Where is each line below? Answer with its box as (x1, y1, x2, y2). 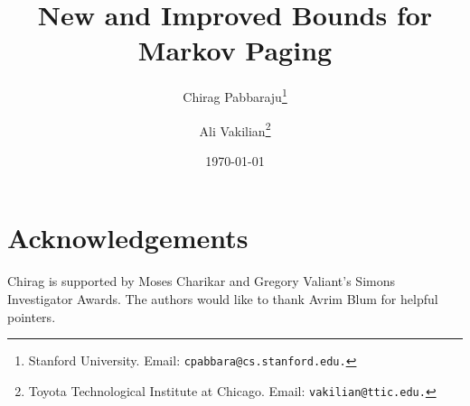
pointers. (7, 307, 56, 326)
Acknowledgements (7, 219, 249, 256)
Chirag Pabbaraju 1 (183, 85, 287, 106)
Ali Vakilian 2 (199, 118, 271, 140)
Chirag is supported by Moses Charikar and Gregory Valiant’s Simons (7, 272, 396, 291)
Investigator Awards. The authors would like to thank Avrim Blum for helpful (7, 289, 438, 308)
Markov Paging (137, 32, 333, 69)
